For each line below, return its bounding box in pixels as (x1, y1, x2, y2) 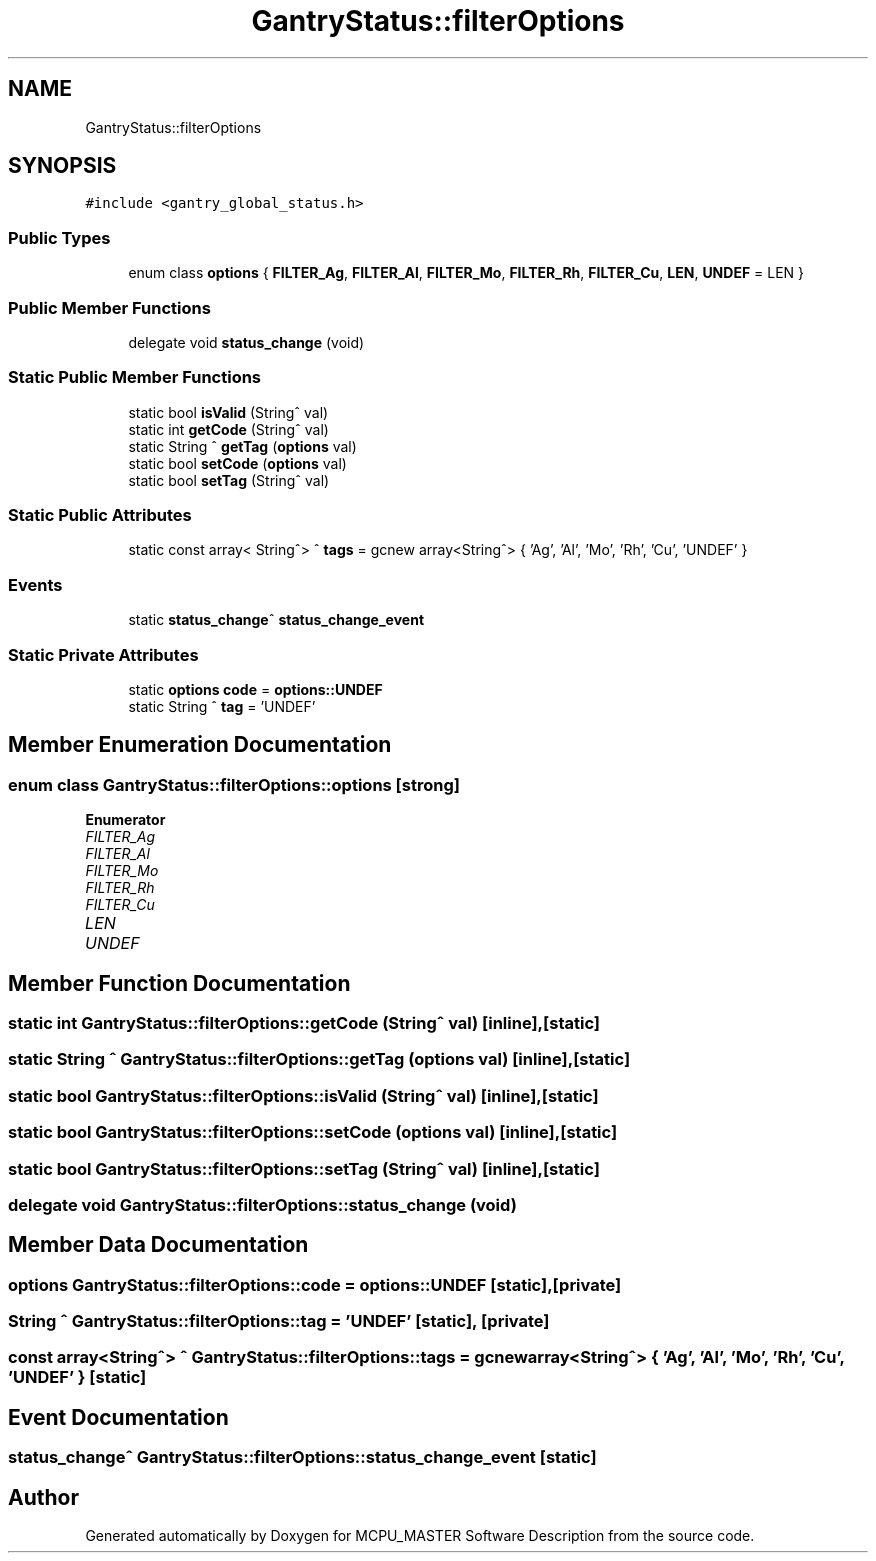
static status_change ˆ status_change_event (128, 611, 425, 629)
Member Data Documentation (8, 1232, 309, 1258)
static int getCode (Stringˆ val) (128, 420, 329, 438)
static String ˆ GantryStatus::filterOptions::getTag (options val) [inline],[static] (8, 1049, 631, 1070)
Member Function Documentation (8, 970, 351, 996)
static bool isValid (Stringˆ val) (128, 403, 329, 421)
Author (8, 1484, 79, 1510)
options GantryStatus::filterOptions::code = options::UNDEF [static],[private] (8, 1274, 622, 1295)
